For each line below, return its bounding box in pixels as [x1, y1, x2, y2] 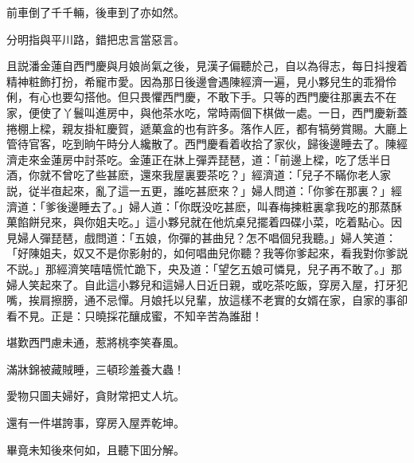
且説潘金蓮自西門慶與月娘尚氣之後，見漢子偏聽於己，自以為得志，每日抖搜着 [6, 57, 408, 74]
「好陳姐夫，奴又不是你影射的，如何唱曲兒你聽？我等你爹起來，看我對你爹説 [6, 245, 408, 261]
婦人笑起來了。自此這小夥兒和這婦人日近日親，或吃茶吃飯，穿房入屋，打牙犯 [6, 276, 408, 292]
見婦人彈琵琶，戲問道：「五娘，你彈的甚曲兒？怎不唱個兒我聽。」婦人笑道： [6, 229, 396, 245]
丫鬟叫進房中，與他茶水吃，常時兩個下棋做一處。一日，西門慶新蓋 [61, 104, 408, 120]
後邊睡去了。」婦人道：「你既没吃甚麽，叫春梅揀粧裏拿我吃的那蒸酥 [56, 198, 402, 214]
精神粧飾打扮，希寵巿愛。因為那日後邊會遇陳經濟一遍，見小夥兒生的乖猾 [6, 73, 385, 89]
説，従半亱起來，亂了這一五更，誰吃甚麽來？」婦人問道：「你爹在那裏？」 [6, 182, 391, 198]
